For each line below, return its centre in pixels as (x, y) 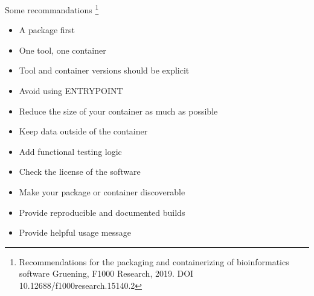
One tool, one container (62, 50)
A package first (47, 30)
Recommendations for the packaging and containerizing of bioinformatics (154, 261)
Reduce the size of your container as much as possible (118, 111)
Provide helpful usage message (75, 232)
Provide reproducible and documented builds (102, 212)
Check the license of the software (80, 172)
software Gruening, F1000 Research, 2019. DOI (106, 273)
